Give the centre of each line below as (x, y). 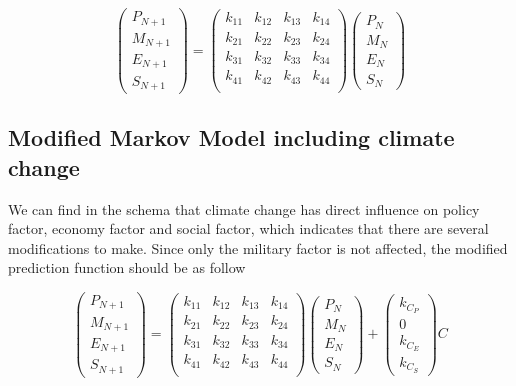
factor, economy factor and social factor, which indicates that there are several (248, 228)
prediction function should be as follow (127, 267)
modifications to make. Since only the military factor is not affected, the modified (258, 247)
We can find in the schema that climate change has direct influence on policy (244, 208)
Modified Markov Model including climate (231, 137)
